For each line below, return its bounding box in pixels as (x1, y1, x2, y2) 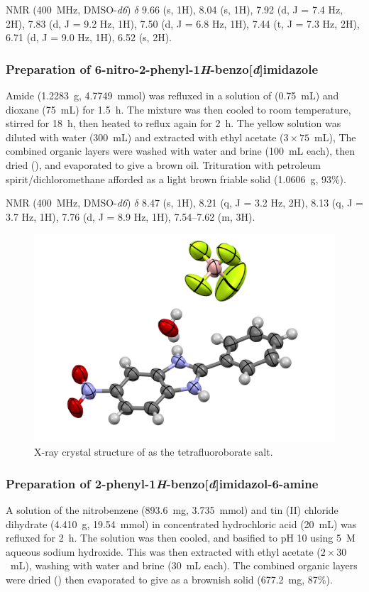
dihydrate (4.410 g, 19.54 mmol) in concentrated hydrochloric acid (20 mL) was (6, 516, 357, 531)
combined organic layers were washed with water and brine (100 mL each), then (6, 143, 356, 158)
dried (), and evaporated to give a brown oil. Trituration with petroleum (6, 157, 321, 172)
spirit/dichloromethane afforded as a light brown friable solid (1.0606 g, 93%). (6, 171, 346, 186)
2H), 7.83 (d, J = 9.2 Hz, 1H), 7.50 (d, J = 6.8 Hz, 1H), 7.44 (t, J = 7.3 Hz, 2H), (6, 16, 360, 31)
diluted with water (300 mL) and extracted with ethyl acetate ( (6, 129, 284, 144)
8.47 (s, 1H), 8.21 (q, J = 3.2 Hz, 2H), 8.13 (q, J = (142, 195, 363, 210)
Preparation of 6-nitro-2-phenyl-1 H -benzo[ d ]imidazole (6, 60, 319, 77)
